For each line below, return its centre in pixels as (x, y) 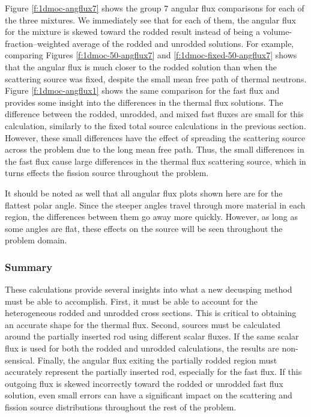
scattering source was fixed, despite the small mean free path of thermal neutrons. (156, 78)
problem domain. (36, 240)
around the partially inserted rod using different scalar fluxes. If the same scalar (152, 336)
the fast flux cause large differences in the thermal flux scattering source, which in (155, 161)
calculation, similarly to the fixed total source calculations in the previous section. (155, 125)
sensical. (20, 360)
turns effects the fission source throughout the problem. (107, 173)
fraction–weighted (37, 43)
